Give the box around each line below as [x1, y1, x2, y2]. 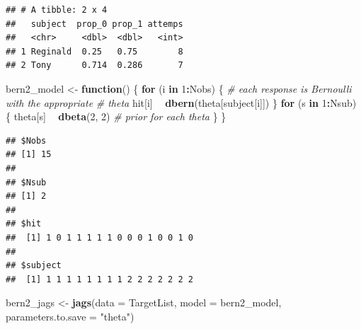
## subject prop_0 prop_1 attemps [6, 18, 183, 29]
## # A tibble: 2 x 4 [6, 5, 108, 15]
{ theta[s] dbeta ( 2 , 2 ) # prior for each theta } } [6, 109, 227, 124]
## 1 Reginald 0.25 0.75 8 [6, 46, 183, 57]
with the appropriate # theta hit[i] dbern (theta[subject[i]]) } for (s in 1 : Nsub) [6, 95, 357, 110]
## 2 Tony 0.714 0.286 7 [6, 60, 183, 71]
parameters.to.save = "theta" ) [6, 308, 134, 323]
